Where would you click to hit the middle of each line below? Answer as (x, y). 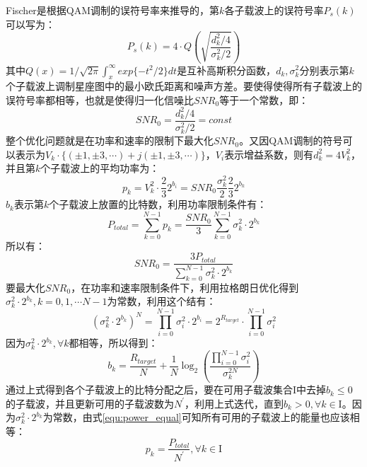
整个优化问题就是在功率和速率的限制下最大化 (110, 140)
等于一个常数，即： (264, 99)
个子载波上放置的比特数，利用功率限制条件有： (158, 204)
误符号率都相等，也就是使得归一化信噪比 (100, 99)
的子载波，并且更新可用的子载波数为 (90, 403)
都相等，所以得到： (113, 342)
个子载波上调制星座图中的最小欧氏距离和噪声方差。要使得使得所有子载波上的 (184, 86)
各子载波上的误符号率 (274, 10)
